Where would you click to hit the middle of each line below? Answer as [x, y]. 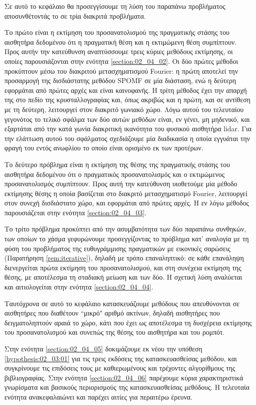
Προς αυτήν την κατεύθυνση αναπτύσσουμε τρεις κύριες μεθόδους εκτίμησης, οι [119, 51]
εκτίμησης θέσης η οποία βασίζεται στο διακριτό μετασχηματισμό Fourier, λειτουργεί [126, 193]
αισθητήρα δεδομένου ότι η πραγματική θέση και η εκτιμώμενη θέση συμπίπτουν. [121, 42]
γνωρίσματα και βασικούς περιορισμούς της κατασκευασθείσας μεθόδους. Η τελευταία [127, 387]
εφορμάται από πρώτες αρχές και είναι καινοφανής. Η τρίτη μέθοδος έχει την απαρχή [126, 90]
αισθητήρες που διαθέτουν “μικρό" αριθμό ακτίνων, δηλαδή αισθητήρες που [112, 313]
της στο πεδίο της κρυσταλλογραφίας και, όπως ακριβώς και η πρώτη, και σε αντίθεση [128, 100]
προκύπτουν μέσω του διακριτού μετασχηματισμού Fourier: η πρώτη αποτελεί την [121, 71]
